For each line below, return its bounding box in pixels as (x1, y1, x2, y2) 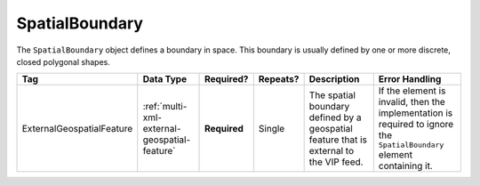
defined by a (308, 111, 362, 124)
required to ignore (378, 118, 454, 131)
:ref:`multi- (142, 100, 188, 112)
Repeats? (258, 73, 300, 85)
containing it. (378, 160, 433, 173)
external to (308, 144, 355, 157)
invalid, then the (378, 96, 446, 109)
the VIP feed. (308, 156, 364, 168)
